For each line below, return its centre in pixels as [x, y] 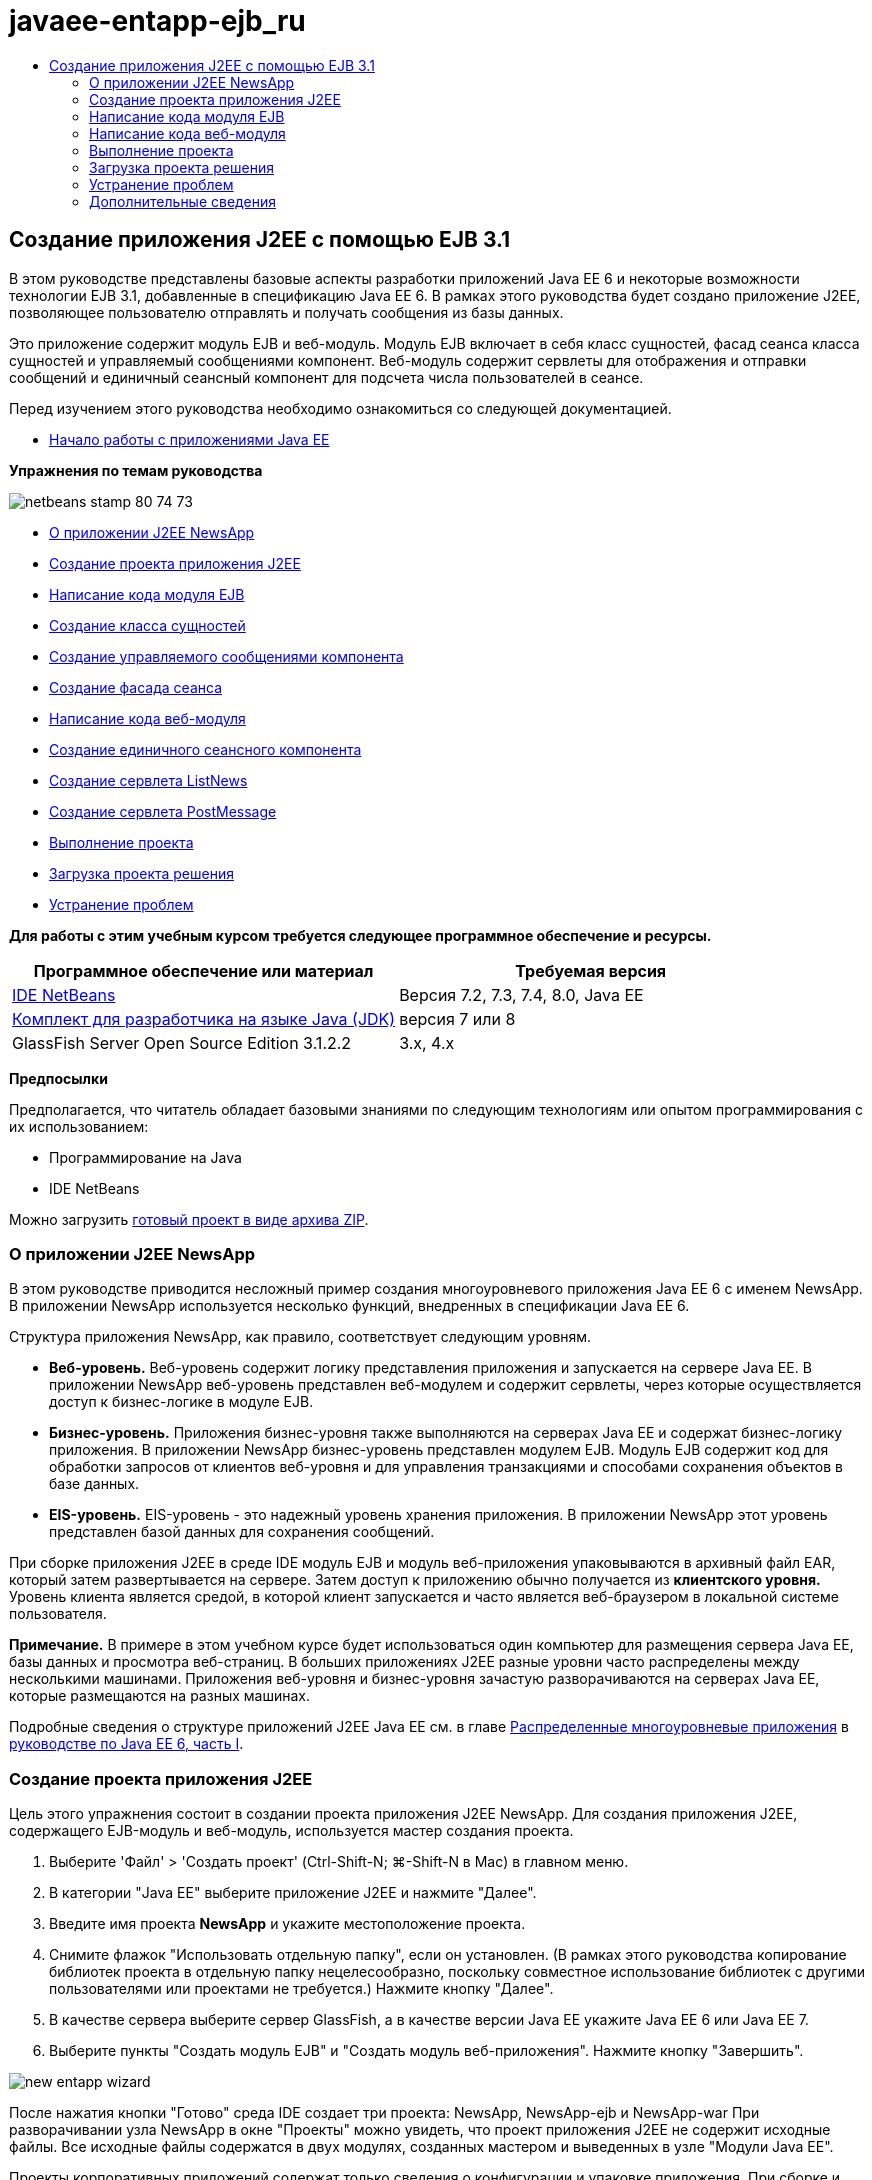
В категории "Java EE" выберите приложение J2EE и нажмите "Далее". [293, 1893]
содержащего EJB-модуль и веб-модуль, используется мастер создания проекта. [291, 1831]
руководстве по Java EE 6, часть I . [126, 1744]
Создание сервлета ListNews [148, 780]
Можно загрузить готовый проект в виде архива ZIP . [189, 1219]
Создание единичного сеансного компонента [205, 749]
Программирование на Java [145, 1157]
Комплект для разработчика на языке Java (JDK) [204, 1018]
